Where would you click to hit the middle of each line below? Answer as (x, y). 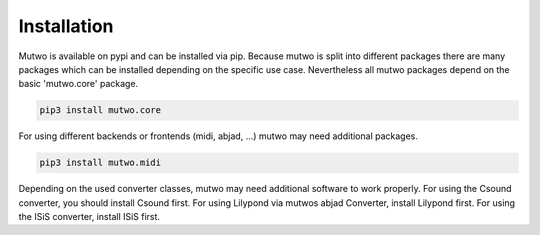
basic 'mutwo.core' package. (78, 84)
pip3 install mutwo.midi (100, 163)
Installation (66, 26)
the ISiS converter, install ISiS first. (89, 217)
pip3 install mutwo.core (100, 110)
